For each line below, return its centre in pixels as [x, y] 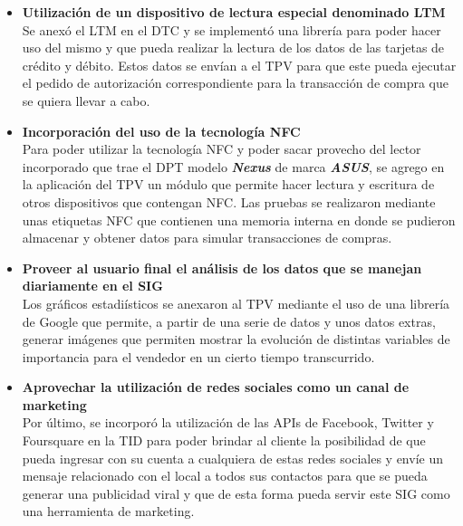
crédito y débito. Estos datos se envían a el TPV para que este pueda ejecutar [239, 65]
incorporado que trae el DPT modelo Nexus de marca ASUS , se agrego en [233, 166]
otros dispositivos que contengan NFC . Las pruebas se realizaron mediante [229, 201]
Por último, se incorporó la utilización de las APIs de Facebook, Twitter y [228, 422]
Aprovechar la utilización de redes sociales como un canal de [216, 387]
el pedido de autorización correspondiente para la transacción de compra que [235, 83]
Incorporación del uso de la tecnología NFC [161, 131]
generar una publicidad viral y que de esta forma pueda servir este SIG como [236, 493]
